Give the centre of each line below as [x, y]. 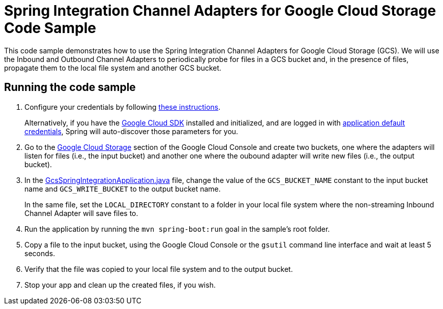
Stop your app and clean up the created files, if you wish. [120, 285]
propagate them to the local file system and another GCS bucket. [113, 68]
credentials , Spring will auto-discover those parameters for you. [131, 131]
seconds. [40, 253]
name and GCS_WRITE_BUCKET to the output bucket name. [123, 189]
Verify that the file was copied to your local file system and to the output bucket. [159, 269]
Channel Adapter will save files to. [81, 213]
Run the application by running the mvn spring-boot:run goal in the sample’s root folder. [177, 229]
